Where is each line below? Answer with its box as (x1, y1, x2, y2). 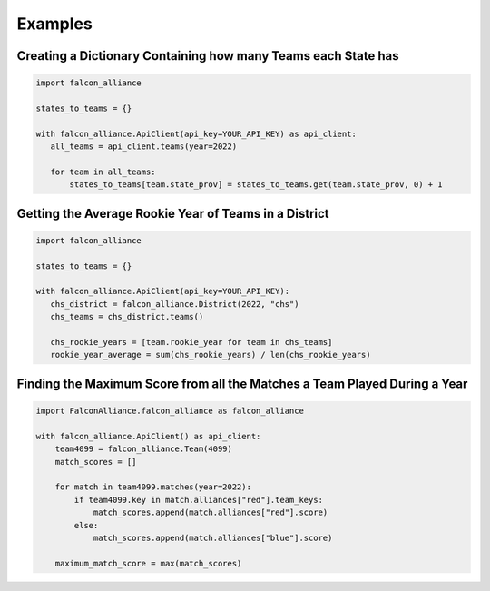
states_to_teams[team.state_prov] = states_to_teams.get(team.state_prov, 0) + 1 (69, 180, 444, 190)
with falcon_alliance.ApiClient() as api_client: (35, 431, 261, 441)
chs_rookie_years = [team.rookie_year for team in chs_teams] (50, 337, 333, 347)
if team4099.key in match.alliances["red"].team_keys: (73, 495, 324, 505)
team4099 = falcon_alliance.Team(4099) (54, 444, 233, 454)
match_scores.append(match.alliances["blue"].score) (93, 532, 333, 543)
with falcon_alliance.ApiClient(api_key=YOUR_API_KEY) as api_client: (35, 128, 358, 139)
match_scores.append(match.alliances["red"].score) (93, 507, 328, 517)
